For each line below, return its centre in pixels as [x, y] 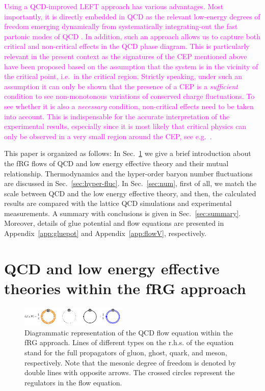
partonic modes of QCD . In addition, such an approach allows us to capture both [132, 36]
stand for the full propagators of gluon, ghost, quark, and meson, [126, 353]
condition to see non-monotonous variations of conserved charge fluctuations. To [129, 96]
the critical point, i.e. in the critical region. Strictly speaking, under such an [123, 76]
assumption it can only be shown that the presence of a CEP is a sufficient [121, 86]
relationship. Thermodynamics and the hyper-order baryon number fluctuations [128, 173]
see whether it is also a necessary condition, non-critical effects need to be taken [129, 106]
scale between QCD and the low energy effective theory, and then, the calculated [130, 193]
